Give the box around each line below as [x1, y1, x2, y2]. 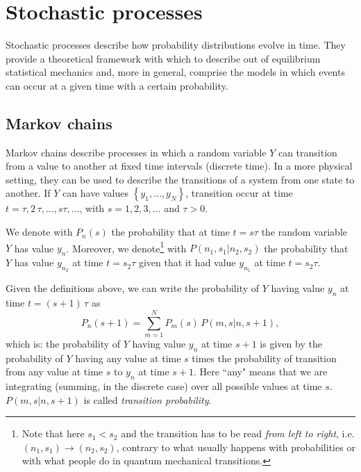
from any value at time [6, 364, 103, 379]
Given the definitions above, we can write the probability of [6, 281, 260, 295]
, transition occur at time [185, 186, 293, 200]
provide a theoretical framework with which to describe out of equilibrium [6, 51, 321, 65]
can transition [278, 145, 337, 159]
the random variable [261, 225, 347, 239]
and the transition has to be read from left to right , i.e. [121, 426, 355, 441]
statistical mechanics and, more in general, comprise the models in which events [6, 65, 345, 79]
